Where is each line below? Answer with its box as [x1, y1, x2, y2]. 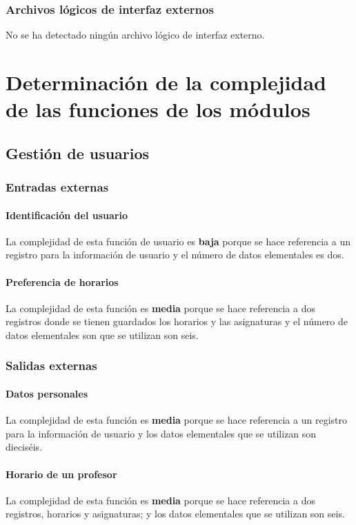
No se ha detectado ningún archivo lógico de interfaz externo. [6, 28, 265, 42]
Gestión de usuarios [6, 142, 150, 163]
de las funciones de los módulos [6, 95, 310, 123]
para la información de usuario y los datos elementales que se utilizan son [6, 426, 317, 440]
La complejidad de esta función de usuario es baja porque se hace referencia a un [6, 234, 350, 248]
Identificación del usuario [6, 207, 128, 222]
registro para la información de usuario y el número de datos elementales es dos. [6, 247, 344, 262]
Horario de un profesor [6, 466, 117, 481]
